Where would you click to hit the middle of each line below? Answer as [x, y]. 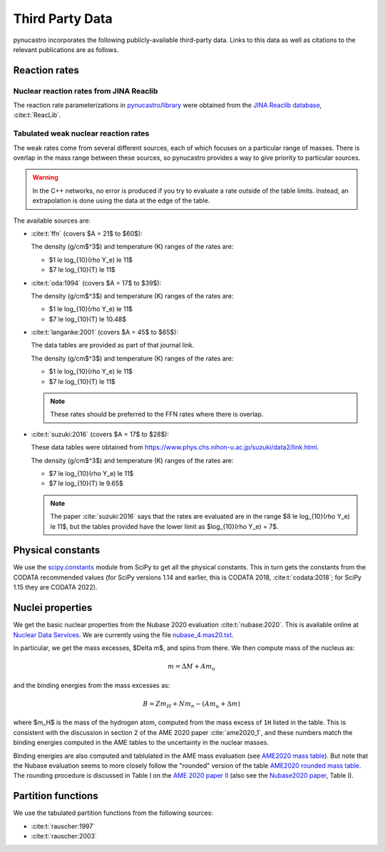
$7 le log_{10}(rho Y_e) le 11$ [91, 473]
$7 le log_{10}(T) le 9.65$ [86, 483]
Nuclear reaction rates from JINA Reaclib [86, 91]
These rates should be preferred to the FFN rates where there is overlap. [157, 415]
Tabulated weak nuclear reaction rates [81, 133]
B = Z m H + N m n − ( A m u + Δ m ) [192, 704]
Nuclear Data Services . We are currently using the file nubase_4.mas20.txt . [124, 634]
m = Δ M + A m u [192, 667]
